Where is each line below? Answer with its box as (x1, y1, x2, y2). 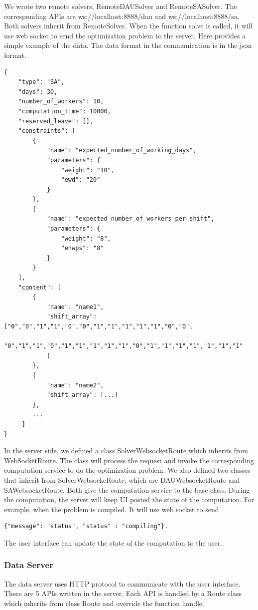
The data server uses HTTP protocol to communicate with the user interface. (4, 578, 241, 589)
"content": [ (18, 284, 61, 291)
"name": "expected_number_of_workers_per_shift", (46, 215, 215, 223)
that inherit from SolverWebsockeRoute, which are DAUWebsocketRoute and (4, 474, 240, 485)
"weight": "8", (61, 235, 111, 242)
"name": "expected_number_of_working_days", (46, 147, 197, 154)
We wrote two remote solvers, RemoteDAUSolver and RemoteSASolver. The (4, 1, 237, 11)
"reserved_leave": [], (18, 117, 93, 125)
